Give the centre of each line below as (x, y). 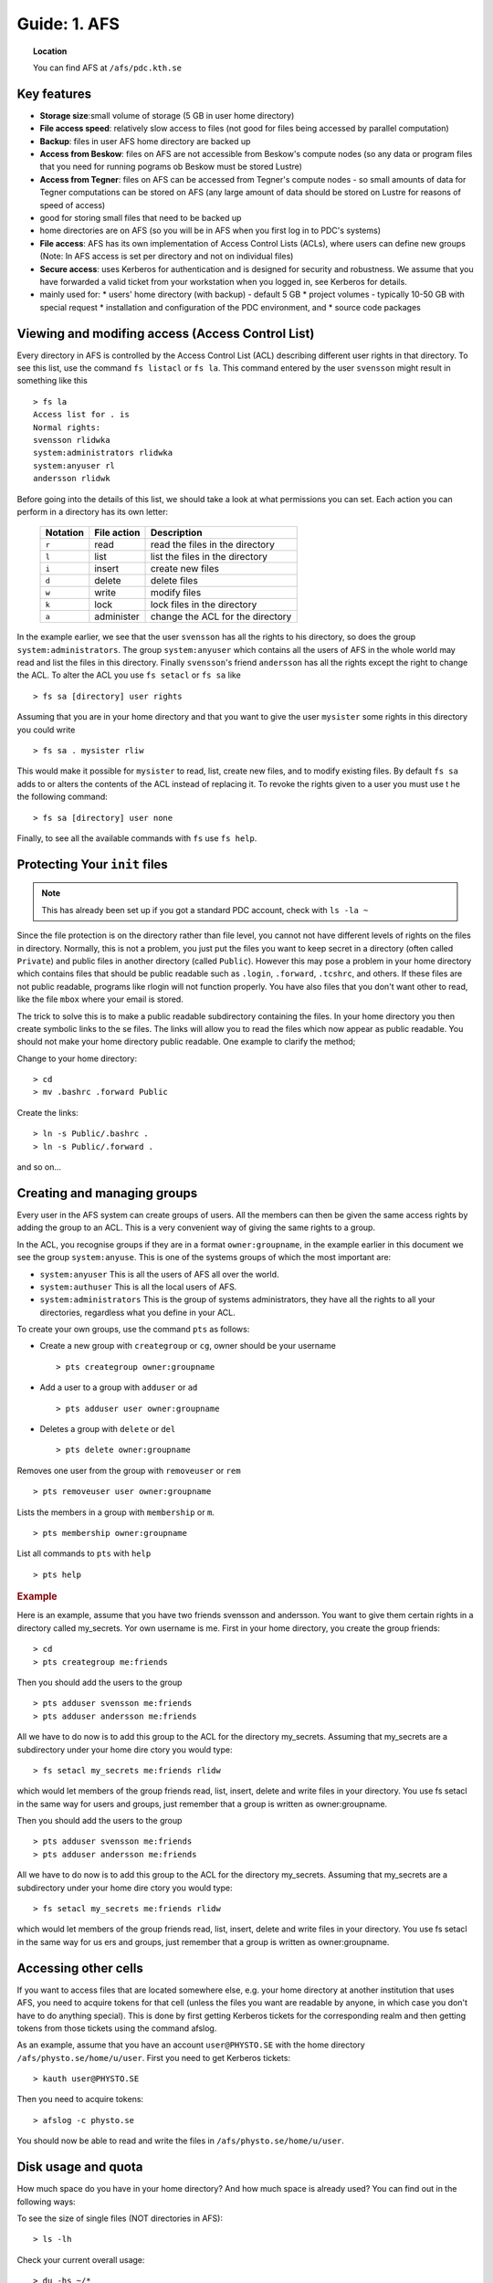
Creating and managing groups (107, 1193)
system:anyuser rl (74, 465)
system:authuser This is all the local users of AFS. (138, 1287)
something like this (52, 381)
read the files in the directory (213, 545)
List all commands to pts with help (84, 1553)
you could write (46, 730)
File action (117, 532)
